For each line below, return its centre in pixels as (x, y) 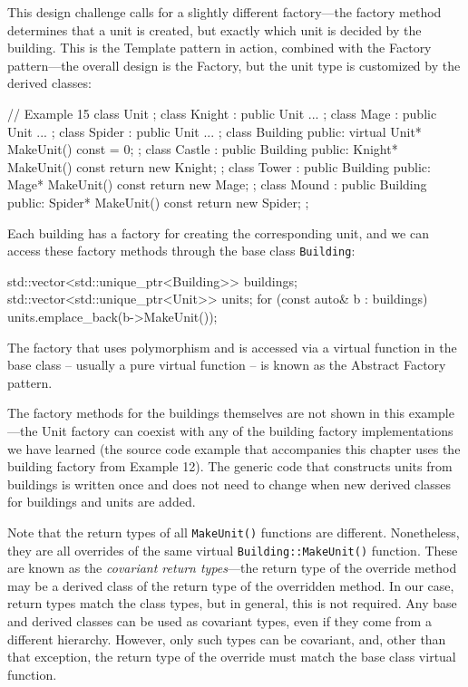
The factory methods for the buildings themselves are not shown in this (206, 413)
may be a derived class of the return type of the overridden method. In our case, (231, 585)
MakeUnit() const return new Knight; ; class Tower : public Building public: (219, 166)
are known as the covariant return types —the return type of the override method (232, 568)
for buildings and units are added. (102, 502)
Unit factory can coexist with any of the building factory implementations (248, 430)
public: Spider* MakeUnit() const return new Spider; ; (158, 202)
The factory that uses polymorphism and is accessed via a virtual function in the (232, 347)
